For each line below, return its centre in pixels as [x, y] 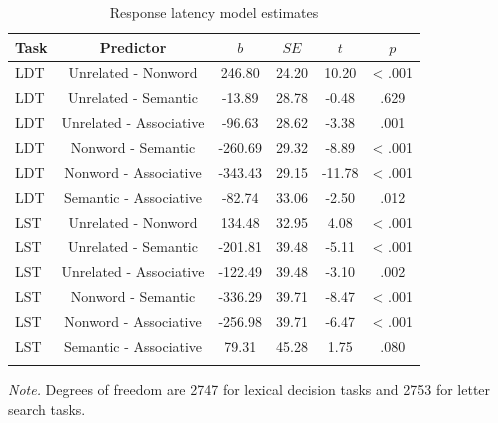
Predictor [133, 46]
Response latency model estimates [214, 12]
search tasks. [47, 408]
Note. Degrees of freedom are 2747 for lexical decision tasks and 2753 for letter [249, 389]
